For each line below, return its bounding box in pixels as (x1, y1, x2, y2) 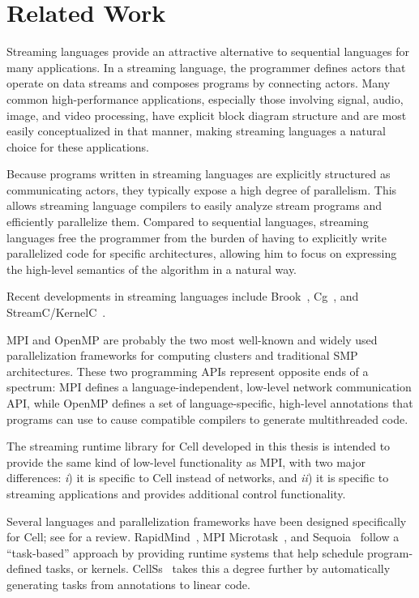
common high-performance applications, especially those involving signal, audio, (6, 90, 404, 107)
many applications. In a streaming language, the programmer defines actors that (6, 58, 406, 75)
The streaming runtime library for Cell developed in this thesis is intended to (6, 438, 391, 455)
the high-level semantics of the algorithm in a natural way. (6, 260, 297, 277)
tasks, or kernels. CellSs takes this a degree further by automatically (45, 560, 391, 577)
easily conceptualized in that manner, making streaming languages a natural (6, 122, 386, 139)
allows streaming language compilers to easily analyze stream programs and (6, 197, 383, 214)
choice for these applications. (6, 138, 149, 155)
